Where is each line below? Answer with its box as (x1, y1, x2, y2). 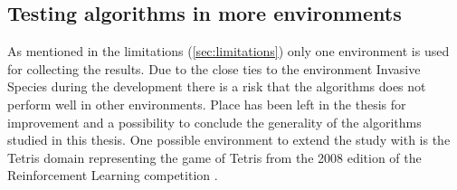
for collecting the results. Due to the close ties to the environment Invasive (7, 59, 421, 78)
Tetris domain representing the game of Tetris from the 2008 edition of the (7, 147, 422, 166)
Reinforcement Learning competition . (7, 166, 218, 185)
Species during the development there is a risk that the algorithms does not (7, 77, 426, 96)
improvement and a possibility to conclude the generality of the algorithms (7, 112, 422, 131)
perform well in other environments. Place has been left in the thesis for (7, 94, 406, 113)
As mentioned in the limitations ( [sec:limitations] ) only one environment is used (7, 42, 450, 61)
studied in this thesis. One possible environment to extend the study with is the (7, 130, 451, 149)
